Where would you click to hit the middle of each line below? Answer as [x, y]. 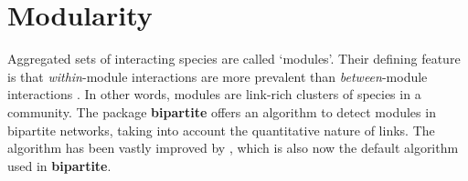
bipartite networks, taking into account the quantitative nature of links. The [221, 130]
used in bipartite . [59, 165]
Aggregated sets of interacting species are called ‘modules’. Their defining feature [234, 59]
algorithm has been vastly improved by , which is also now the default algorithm [233, 148]
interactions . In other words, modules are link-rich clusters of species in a [214, 94]
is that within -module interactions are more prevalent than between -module [218, 76]
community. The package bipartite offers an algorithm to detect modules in [222, 111]
